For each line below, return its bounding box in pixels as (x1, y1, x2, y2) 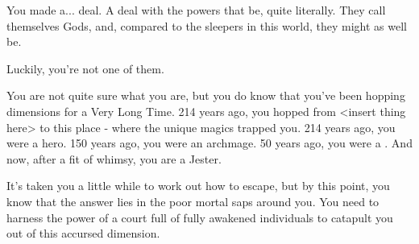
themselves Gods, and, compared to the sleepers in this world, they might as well (6, 17, 407, 34)
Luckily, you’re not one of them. (6, 60, 164, 77)
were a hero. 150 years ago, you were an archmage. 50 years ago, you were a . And (6, 134, 413, 151)
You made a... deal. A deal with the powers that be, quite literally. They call (6, 2, 386, 18)
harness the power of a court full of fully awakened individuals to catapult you (6, 209, 393, 225)
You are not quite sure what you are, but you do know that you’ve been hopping (6, 87, 405, 104)
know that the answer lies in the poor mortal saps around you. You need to (6, 192, 380, 209)
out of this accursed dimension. (6, 225, 160, 242)
